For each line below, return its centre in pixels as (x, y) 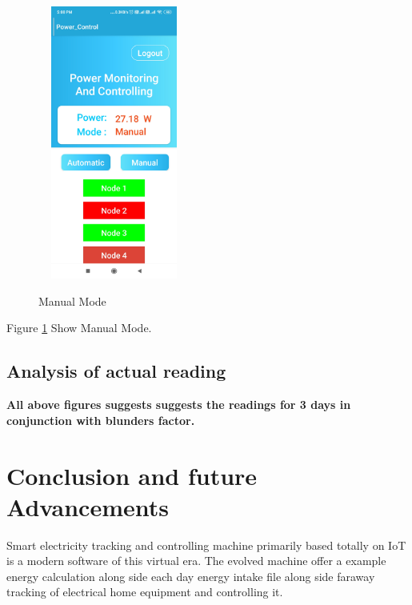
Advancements (88, 506)
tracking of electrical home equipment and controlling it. (145, 592)
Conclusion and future (132, 475)
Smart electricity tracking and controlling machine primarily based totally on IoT (206, 545)
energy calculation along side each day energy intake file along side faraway (191, 576)
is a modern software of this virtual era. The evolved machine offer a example (196, 561)
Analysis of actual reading (116, 371)
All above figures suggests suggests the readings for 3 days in (179, 405)
